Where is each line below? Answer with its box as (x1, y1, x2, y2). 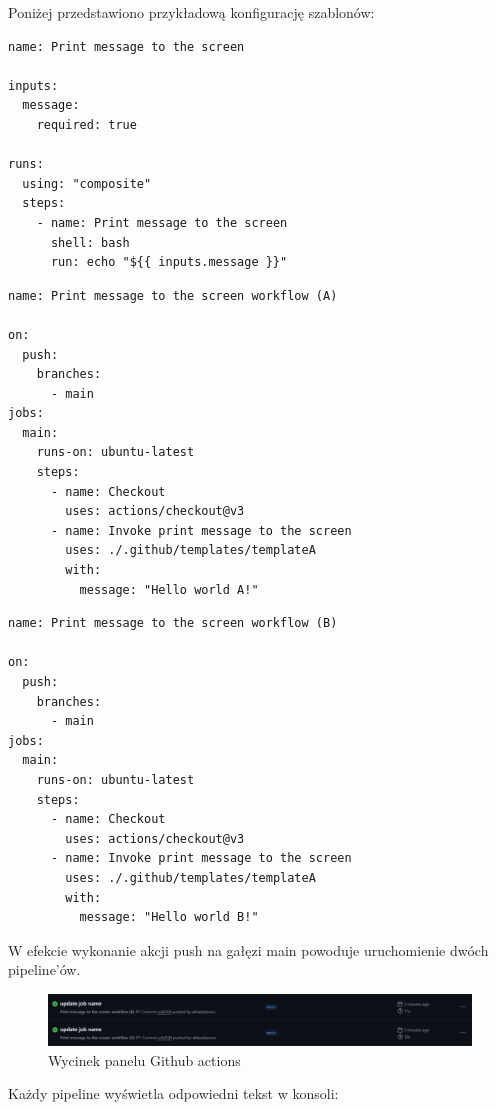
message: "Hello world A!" (79, 582, 259, 597)
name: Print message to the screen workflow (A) (8, 288, 338, 303)
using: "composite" (22, 176, 152, 191)
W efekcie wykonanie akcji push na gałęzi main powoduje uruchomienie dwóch (8, 939, 489, 960)
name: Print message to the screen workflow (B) (8, 616, 338, 631)
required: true (36, 117, 137, 132)
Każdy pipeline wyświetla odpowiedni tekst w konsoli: (8, 1083, 339, 1104)
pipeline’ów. (8, 959, 81, 980)
